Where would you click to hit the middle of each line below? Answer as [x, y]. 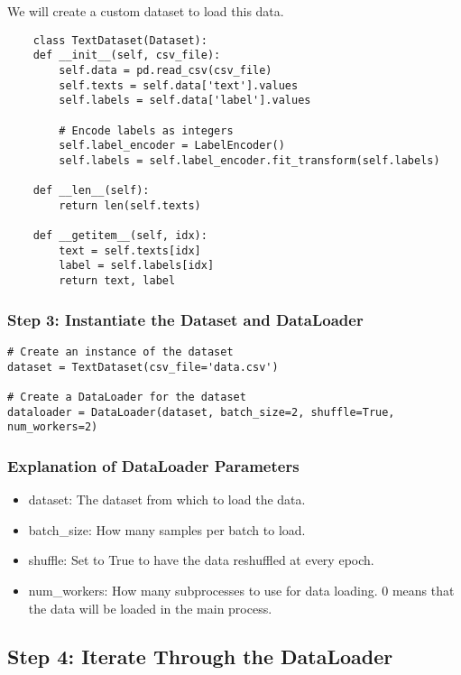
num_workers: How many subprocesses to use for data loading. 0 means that [241, 590]
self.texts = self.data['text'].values [179, 85]
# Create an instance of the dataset [120, 351]
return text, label [117, 281]
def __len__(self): [91, 191]
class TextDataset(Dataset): [120, 40]
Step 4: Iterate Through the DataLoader [200, 657]
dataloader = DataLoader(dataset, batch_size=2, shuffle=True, [201, 412]
